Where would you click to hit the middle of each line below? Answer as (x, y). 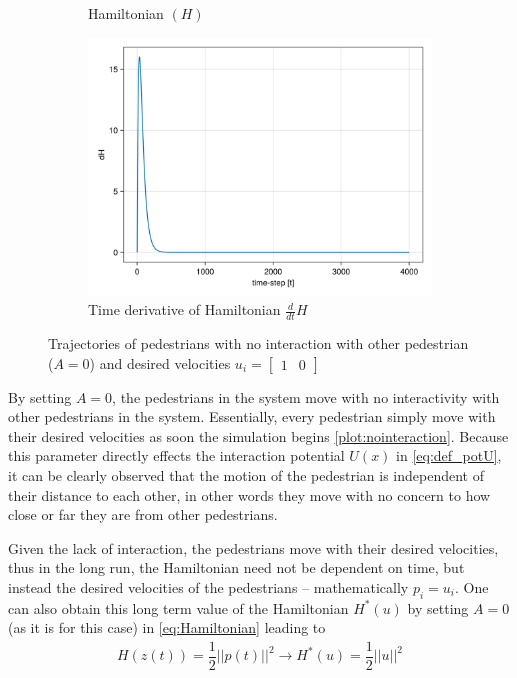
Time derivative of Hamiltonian (184, 309)
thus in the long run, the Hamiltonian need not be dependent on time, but (236, 567)
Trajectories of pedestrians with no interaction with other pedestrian (258, 343)
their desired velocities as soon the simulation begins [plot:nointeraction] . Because (258, 435)
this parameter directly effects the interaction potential (176, 455)
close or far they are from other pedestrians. (143, 514)
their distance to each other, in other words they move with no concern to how (249, 494)
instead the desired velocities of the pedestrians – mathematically (208, 586)
